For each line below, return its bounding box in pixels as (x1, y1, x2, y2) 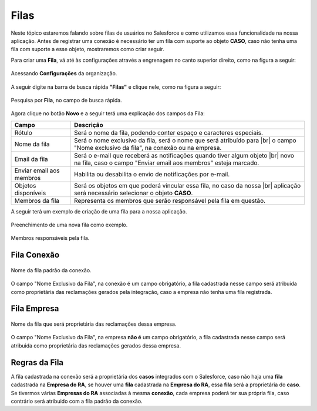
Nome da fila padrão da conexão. (11, 266, 92, 273)
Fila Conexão (11, 250, 60, 260)
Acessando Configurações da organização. (11, 70, 117, 77)
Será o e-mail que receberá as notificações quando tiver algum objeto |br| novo (73, 151, 295, 159)
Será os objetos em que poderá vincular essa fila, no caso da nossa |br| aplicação (73, 181, 301, 189)
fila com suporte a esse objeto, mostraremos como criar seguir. (11, 46, 164, 53)
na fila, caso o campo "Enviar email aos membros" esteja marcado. (73, 159, 259, 167)
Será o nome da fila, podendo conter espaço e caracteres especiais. (73, 128, 264, 136)
